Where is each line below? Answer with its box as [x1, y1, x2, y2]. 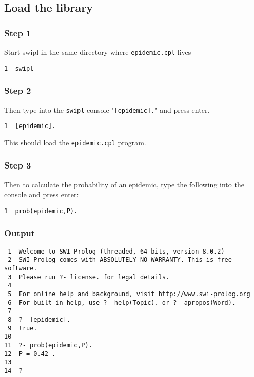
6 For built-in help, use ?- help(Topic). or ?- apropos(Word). [8, 299, 236, 306]
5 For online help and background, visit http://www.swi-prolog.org [8, 290, 250, 298]
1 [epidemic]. [4, 122, 56, 130]
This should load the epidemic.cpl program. [4, 137, 146, 148]
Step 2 [4, 84, 31, 97]
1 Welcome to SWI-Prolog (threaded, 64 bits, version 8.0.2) [8, 247, 225, 255]
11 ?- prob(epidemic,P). [4, 342, 92, 349]
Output [4, 226, 35, 239]
